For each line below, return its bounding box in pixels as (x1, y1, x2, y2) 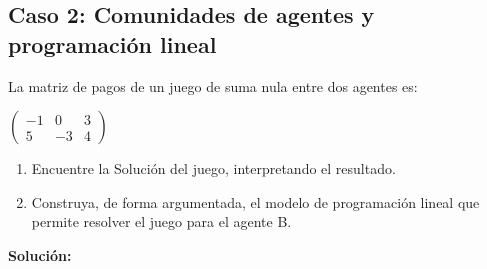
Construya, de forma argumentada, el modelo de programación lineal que (31, 191, 480, 212)
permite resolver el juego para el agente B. (31, 211, 292, 232)
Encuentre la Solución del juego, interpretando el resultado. (31, 158, 396, 179)
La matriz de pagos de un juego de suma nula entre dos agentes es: (8, 75, 418, 96)
